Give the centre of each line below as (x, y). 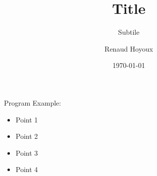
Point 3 (27, 152)
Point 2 (27, 136)
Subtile (129, 32)
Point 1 (27, 119)
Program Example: (33, 102)
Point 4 (27, 169)
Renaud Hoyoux (129, 48)
